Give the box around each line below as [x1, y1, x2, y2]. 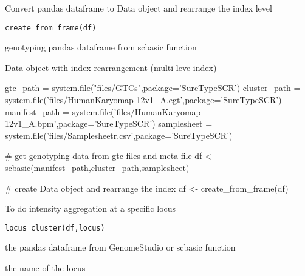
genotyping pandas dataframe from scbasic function [5, 41, 197, 53]
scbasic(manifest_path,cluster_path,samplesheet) [5, 161, 190, 173]
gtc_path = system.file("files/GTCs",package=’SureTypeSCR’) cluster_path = [5, 81, 301, 94]
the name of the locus [5, 261, 86, 274]
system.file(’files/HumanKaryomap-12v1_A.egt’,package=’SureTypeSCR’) [5, 93, 282, 106]
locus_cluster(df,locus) [5, 223, 105, 232]
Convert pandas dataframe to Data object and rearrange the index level [5, 2, 272, 14]
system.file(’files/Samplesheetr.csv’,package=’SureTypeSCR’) [5, 129, 233, 141]
